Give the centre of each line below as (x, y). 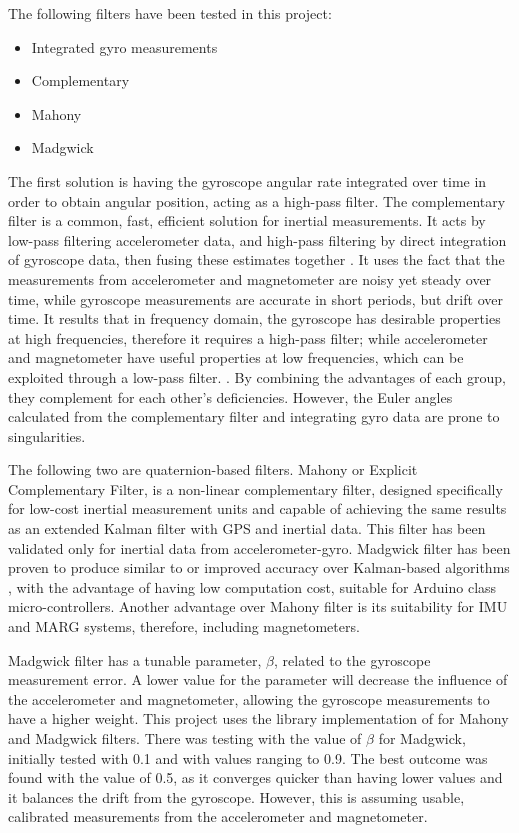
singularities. (47, 435)
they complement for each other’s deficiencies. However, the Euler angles (230, 396)
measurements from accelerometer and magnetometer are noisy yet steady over (250, 278)
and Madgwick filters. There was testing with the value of (185, 738)
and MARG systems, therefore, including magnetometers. (184, 626)
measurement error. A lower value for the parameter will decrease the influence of (258, 679)
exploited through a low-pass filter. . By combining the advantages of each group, (257, 376)
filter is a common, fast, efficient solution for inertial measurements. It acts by (247, 220)
